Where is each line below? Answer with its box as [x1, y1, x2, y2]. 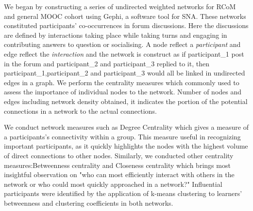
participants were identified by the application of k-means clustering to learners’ [4, 188, 242, 198]
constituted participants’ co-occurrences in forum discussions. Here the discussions [4, 20, 249, 30]
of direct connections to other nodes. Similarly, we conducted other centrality [4, 150, 234, 160]
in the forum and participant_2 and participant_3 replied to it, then [4, 58, 209, 68]
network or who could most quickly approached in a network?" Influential [4, 179, 222, 189]
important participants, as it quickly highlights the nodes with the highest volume [4, 141, 248, 151]
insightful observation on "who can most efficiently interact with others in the [4, 169, 235, 180]
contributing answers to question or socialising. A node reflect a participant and [4, 39, 241, 49]
